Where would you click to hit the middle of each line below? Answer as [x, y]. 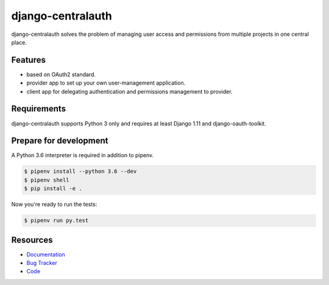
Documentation [46, 254]
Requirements [39, 109]
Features [28, 60]
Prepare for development [60, 141]
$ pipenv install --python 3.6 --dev [80, 171]
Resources [32, 240]
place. [19, 42]
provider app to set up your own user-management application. [106, 83]
